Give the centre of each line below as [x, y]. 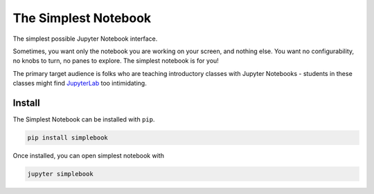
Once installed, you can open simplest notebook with [88, 155]
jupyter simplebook [60, 174]
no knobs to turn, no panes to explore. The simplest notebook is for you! [116, 61]
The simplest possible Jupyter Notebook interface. [85, 39]
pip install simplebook [68, 138]
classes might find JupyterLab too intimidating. [80, 84]
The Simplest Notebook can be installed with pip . [84, 119]
